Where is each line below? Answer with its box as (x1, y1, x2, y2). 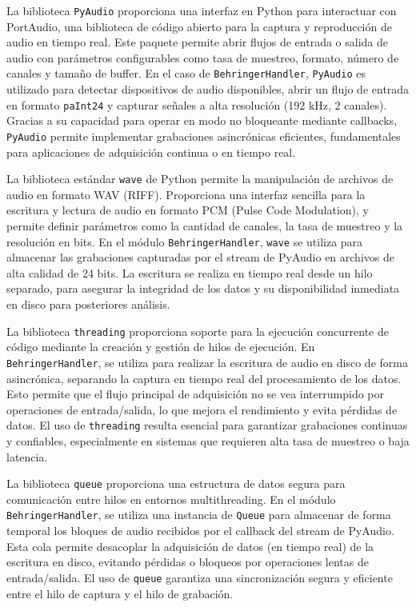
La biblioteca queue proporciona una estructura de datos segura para (6, 475, 346, 492)
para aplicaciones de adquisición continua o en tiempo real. (6, 143, 296, 160)
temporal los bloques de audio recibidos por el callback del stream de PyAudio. (6, 522, 394, 539)
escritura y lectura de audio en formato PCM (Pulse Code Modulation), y (6, 202, 370, 218)
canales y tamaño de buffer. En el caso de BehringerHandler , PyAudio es (6, 65, 366, 82)
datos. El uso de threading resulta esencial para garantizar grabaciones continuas (6, 417, 408, 433)
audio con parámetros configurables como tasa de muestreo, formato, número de (6, 49, 399, 66)
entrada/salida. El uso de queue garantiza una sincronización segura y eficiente (6, 569, 393, 585)
